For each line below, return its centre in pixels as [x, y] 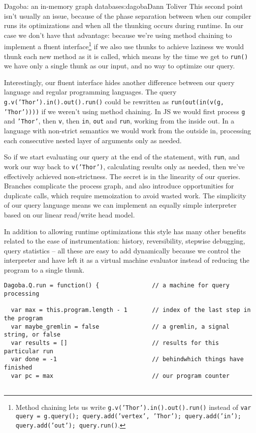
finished [18, 368]
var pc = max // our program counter [120, 376]
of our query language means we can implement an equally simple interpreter [120, 205]
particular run [29, 351]
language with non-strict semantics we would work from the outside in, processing [128, 131]
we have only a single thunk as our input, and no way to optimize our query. [119, 66]
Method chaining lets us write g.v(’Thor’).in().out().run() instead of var [133, 407]
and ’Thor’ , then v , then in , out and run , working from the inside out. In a [119, 121]
